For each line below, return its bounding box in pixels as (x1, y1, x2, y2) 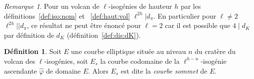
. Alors (88, 65, 109, 76)
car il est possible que (165, 20, 231, 30)
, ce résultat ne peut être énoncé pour (27, 20, 141, 30)
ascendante (4, 65, 37, 76)
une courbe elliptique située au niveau (71, 46, 186, 56)
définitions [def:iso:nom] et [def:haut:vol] (4, 10, 130, 21)
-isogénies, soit (44, 55, 88, 66)
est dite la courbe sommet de (121, 65, 207, 76)
